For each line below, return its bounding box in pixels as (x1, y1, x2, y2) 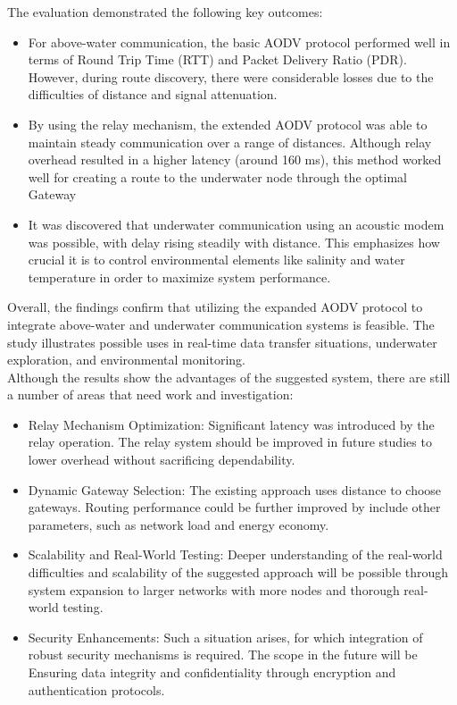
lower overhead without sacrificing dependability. (28, 450, 295, 469)
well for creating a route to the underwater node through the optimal (28, 167, 407, 186)
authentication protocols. (28, 680, 165, 699)
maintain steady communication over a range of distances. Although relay (28, 132, 432, 151)
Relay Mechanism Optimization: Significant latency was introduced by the (28, 415, 435, 433)
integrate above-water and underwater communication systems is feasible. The (7, 315, 435, 333)
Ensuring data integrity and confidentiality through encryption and (28, 663, 396, 681)
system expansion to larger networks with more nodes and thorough (28, 580, 400, 599)
